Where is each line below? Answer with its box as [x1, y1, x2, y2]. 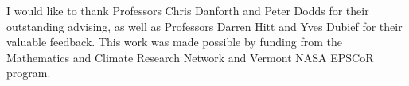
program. [6, 64, 51, 81]
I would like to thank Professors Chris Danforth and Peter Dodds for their [6, 2, 369, 18]
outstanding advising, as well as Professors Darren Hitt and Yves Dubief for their [6, 18, 403, 34]
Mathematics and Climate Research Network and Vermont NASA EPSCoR [6, 49, 374, 65]
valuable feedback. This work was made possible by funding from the [6, 33, 342, 50]
